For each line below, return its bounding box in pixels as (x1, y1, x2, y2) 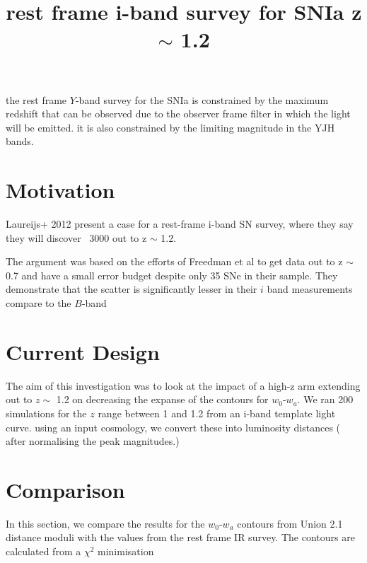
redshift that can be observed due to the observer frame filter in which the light (6, 106, 351, 121)
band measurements (267, 281, 353, 296)
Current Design (6, 337, 160, 366)
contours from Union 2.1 (237, 516, 343, 530)
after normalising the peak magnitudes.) (6, 434, 180, 448)
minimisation (97, 544, 154, 559)
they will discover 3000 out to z (6, 230, 147, 245)
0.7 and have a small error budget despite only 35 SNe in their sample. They (6, 267, 338, 282)
